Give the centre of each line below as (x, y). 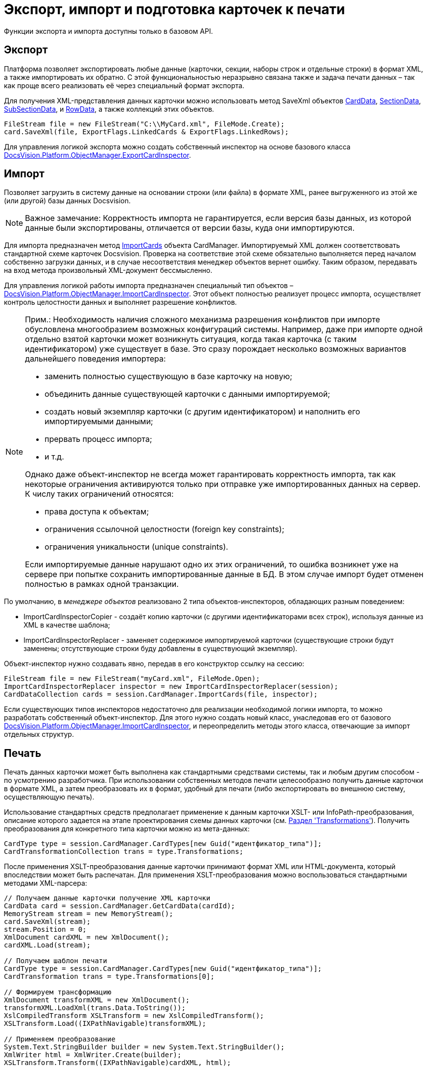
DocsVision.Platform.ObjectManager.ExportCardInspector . (97, 155)
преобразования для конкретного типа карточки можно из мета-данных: (127, 829)
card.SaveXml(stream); (47, 922)
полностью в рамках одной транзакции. (102, 584)
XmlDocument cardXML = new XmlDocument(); (87, 937)
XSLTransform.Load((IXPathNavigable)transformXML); (105, 1024)
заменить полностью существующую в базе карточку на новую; (168, 376)
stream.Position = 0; (45, 930)
